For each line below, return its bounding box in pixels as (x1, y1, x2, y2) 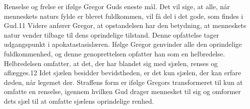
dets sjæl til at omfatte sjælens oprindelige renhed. (4, 95, 154, 106)
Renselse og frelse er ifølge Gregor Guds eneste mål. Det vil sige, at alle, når (4, 1, 230, 11)
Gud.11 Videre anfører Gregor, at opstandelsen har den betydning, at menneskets (4, 20, 246, 30)
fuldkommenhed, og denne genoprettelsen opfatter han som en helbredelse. (4, 48, 225, 58)
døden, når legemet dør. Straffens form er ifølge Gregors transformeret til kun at (4, 77, 243, 87)
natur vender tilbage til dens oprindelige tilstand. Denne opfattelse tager (4, 29, 219, 40)
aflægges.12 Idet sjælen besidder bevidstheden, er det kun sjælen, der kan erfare (4, 68, 241, 78)
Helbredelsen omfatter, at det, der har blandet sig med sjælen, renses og (4, 58, 218, 68)
